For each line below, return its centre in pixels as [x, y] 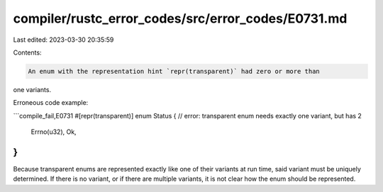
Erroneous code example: [51, 103]
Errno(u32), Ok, [54, 132]
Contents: [27, 52]
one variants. [32, 89]
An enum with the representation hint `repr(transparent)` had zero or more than [174, 71]
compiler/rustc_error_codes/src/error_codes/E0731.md [180, 18]
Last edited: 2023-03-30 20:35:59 [63, 40]
